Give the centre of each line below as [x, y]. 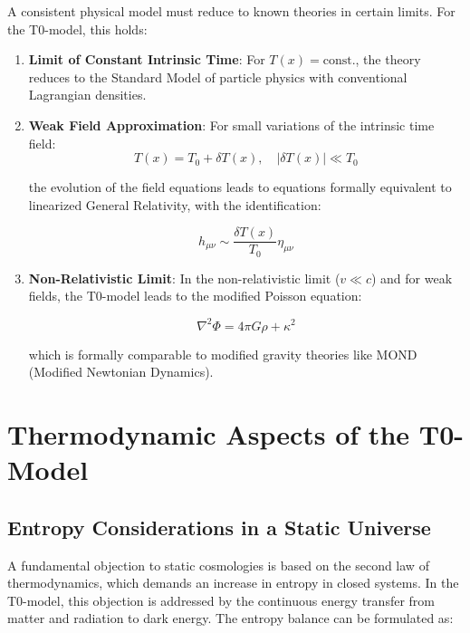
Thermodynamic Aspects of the [209, 433]
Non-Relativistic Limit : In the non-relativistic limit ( [184, 278]
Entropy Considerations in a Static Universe [219, 527]
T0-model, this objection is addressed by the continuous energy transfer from [221, 600]
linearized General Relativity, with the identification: [175, 204]
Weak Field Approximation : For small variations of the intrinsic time [231, 125]
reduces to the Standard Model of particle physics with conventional [218, 77]
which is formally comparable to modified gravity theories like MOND [223, 354]
